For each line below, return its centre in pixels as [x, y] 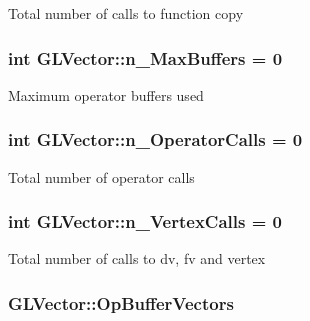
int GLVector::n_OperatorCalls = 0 [155, 139]
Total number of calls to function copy [126, 13]
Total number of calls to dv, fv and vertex [137, 258]
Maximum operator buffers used [106, 94]
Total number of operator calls [101, 176]
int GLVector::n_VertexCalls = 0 [145, 221]
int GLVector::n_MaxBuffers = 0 [145, 57]
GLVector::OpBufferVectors [121, 302]
